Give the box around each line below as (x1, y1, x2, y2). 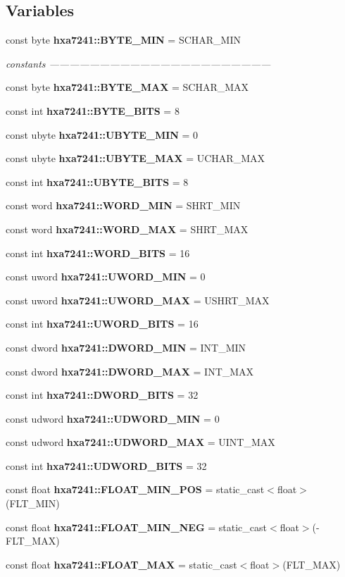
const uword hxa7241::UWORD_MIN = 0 (6, 269, 206, 284)
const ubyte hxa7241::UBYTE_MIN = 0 (6, 127, 199, 142)
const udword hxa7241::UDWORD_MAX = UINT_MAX (6, 435, 275, 449)
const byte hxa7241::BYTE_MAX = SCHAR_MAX (6, 80, 249, 94)
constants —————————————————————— (6, 56, 271, 70)
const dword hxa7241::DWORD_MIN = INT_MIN (6, 340, 246, 354)
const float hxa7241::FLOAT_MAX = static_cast (6, 557, 237, 571)
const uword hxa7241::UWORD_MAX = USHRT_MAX (6, 292, 270, 307)
